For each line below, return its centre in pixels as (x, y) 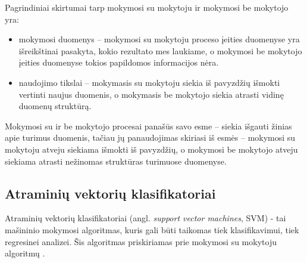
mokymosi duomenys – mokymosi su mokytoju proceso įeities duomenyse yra (159, 39)
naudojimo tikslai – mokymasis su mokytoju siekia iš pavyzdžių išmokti (149, 82)
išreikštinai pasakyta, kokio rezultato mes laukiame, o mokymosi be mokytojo (160, 50)
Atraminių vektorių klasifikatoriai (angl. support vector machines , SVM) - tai (145, 218)
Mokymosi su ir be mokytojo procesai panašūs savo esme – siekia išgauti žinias (148, 126)
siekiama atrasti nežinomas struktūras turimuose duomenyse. (116, 161)
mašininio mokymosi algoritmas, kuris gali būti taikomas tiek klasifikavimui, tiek (152, 229)
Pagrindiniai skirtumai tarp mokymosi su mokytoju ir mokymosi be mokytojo (147, 7)
